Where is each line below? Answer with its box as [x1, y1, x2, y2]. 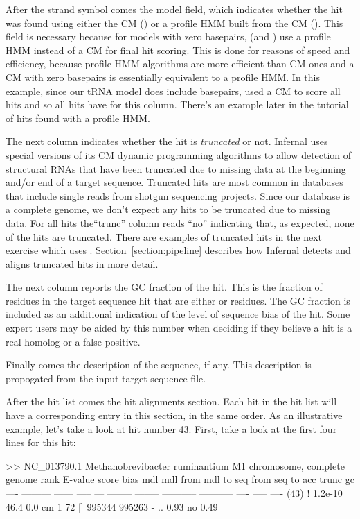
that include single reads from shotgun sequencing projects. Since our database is [6, 188, 350, 203]
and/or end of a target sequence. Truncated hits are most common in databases [6, 175, 343, 189]
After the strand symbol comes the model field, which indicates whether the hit [6, 2, 343, 16]
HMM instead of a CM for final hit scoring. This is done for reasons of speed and [6, 42, 350, 57]
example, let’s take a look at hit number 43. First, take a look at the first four [6, 421, 337, 436]
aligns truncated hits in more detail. [6, 256, 159, 271]
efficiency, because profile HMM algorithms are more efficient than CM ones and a [6, 56, 354, 71]
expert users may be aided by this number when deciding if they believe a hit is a [6, 321, 352, 335]
